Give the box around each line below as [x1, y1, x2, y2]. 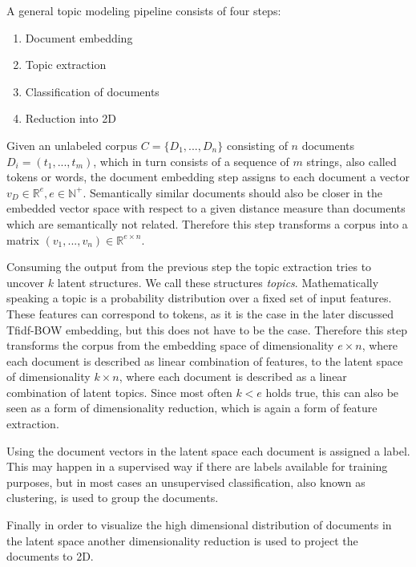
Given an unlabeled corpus [6, 136, 138, 153]
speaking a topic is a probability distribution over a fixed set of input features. [6, 290, 392, 306]
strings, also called [306, 152, 397, 169]
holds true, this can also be [265, 383, 399, 400]
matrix [6, 231, 39, 248]
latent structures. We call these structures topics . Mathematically [57, 273, 379, 290]
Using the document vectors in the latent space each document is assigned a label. [6, 442, 410, 459]
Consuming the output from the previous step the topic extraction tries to [6, 258, 372, 275]
